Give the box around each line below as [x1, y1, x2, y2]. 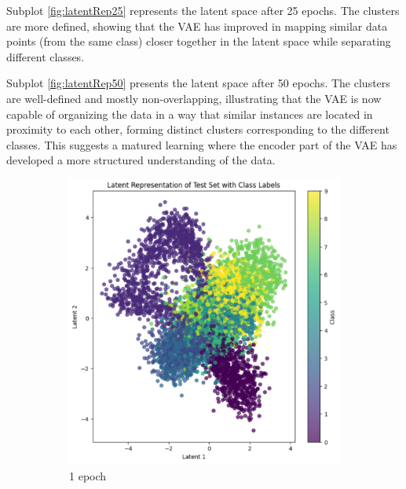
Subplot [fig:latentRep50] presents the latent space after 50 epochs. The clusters [6, 75, 390, 91]
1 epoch [69, 467, 107, 483]
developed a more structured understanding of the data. [6, 152, 276, 168]
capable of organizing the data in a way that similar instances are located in [6, 105, 373, 122]
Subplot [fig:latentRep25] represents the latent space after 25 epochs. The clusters [6, 2, 400, 18]
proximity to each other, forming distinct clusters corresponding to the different [6, 121, 390, 138]
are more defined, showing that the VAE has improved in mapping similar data [6, 17, 388, 34]
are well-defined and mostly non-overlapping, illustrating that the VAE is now [6, 90, 382, 106]
